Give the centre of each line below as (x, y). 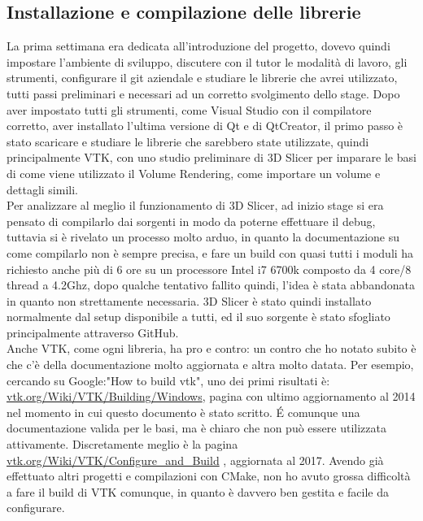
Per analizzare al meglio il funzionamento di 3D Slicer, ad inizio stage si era (195, 205)
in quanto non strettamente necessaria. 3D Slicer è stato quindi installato (189, 300)
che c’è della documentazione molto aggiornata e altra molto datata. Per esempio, (210, 365)
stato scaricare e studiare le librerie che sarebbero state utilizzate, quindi (188, 141)
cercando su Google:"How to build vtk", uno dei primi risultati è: (168, 380)
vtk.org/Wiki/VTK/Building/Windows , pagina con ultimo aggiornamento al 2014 (211, 396)
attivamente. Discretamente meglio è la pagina (122, 444)
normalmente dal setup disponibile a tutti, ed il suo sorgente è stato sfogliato (198, 317)
